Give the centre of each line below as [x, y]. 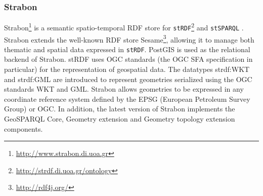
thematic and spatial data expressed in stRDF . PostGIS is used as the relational [127, 49]
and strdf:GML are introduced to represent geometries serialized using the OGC [128, 79]
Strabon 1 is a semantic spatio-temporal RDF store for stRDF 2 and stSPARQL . [124, 27]
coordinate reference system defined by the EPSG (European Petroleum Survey [127, 99]
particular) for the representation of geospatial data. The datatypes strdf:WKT [127, 69]
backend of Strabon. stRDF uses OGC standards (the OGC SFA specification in [128, 59]
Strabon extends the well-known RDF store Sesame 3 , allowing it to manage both [129, 38]
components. [24, 128]
